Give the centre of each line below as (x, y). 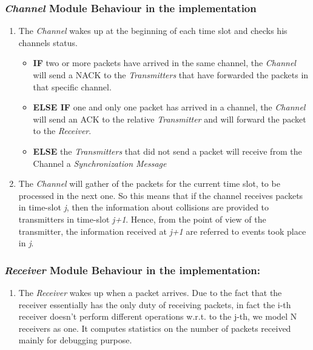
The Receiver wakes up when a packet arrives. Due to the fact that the (150, 292)
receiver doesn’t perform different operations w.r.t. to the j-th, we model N (158, 316)
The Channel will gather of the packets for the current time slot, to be (149, 183)
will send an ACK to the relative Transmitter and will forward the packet (170, 119)
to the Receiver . (62, 131)
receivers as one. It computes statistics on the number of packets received (155, 328)
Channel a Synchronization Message (100, 163)
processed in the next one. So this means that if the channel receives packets (161, 195)
